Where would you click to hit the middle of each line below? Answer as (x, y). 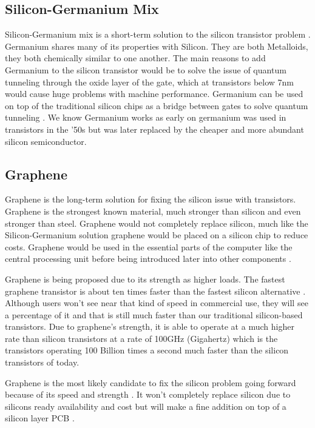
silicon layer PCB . (40, 418)
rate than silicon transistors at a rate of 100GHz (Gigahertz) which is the (141, 338)
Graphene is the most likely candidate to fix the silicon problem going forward (151, 382)
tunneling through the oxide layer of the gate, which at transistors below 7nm (150, 82)
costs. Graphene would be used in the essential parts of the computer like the (149, 246)
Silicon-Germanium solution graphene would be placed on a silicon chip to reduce (157, 235)
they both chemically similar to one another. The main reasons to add (135, 58)
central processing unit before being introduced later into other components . (148, 259)
